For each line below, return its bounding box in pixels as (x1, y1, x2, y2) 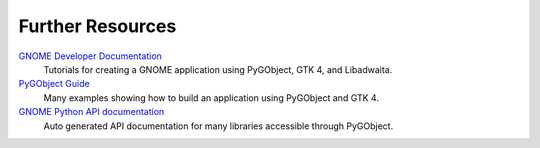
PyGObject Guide (18, 78, 90, 90)
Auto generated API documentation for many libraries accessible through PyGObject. (43, 120, 394, 132)
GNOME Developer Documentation (18, 50, 162, 62)
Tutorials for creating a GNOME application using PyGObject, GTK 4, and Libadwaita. (43, 63, 393, 75)
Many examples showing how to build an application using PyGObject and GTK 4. (43, 91, 380, 104)
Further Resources (18, 15, 177, 37)
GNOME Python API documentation (18, 106, 165, 118)
